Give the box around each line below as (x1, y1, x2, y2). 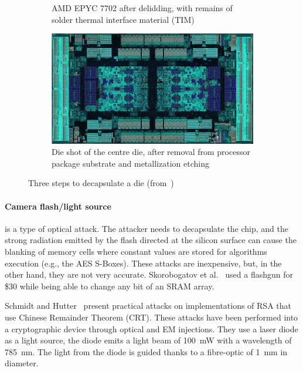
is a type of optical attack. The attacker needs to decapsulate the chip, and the (5, 222, 289, 234)
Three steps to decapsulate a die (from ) (28, 177, 174, 189)
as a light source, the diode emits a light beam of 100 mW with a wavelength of (5, 334, 292, 346)
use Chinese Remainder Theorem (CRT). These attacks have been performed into (5, 311, 298, 323)
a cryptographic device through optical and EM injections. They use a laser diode (5, 322, 298, 335)
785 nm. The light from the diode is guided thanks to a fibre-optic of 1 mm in (5, 345, 288, 357)
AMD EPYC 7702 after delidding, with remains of (52, 2, 233, 14)
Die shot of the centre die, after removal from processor (52, 146, 250, 158)
